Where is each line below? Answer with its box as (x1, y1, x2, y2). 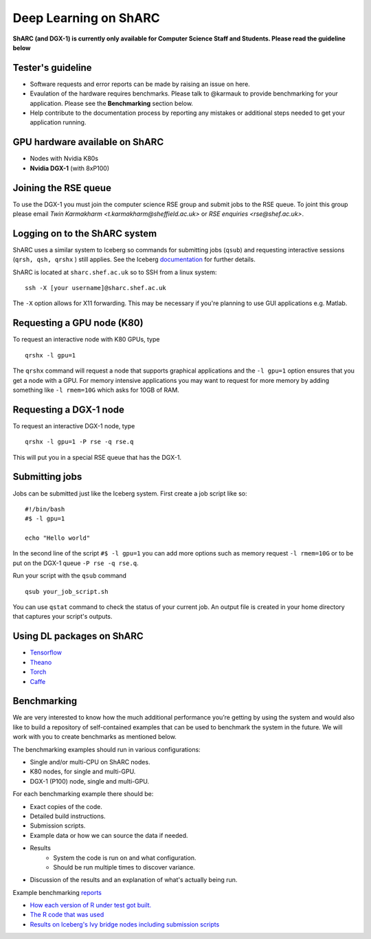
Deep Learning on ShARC (12, 10, 161, 25)
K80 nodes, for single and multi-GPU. (30, 767, 136, 776)
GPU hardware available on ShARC (12, 136, 164, 148)
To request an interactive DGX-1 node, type (12, 421, 135, 430)
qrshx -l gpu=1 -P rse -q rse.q (25, 438, 134, 446)
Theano (30, 658, 52, 666)
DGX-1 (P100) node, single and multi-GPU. (30, 777, 150, 785)
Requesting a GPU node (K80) (12, 317, 144, 329)
